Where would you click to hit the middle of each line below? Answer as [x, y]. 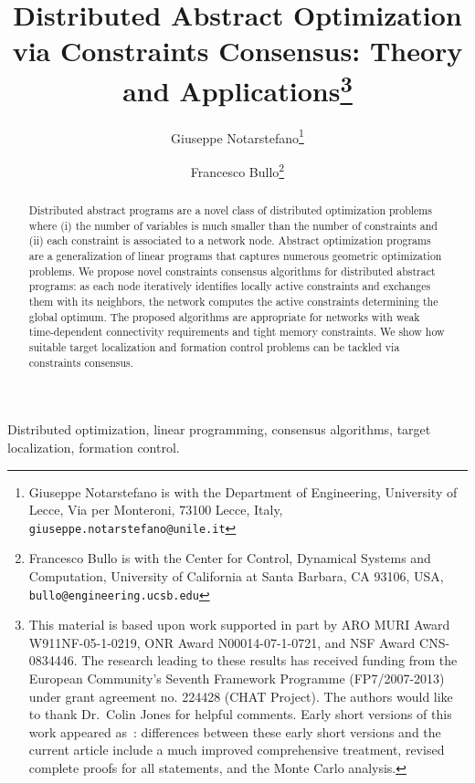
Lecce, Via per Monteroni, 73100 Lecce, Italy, [156, 510]
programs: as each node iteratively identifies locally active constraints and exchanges [230, 286]
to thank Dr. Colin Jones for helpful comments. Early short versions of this [240, 714]
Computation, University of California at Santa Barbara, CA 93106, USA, [236, 575]
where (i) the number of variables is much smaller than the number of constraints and [233, 225]
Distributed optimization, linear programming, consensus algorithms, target [219, 429]
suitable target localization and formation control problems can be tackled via [214, 347]
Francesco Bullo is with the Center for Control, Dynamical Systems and [230, 558]
